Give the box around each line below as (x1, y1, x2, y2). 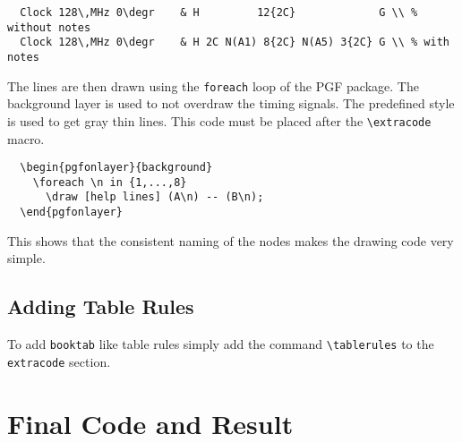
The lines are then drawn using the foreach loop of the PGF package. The (7, 76, 419, 95)
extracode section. (7, 352, 111, 370)
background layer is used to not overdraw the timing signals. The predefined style (7, 94, 455, 113)
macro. (7, 129, 45, 148)
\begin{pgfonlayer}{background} (20, 161, 213, 174)
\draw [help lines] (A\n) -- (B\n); (45, 191, 264, 204)
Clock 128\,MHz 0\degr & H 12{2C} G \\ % (20, 6, 418, 19)
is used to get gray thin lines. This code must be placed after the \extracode (7, 111, 432, 130)
